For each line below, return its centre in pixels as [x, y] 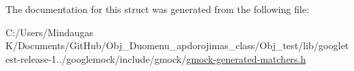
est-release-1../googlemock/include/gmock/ [96, 58]
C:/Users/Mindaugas [49, 32]
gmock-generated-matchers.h [246, 58]
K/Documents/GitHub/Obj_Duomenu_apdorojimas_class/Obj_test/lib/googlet [177, 45]
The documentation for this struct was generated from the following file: [157, 9]
